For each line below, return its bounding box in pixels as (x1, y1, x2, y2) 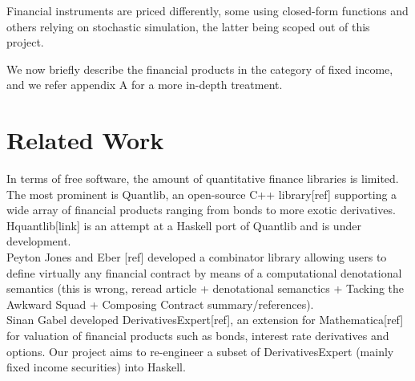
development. (6, 233, 71, 249)
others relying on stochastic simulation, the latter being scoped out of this (6, 18, 370, 34)
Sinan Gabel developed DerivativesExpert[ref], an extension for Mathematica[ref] (6, 311, 404, 328)
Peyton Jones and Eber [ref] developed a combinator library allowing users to (6, 249, 387, 265)
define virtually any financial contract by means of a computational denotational (6, 264, 402, 281)
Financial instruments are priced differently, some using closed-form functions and (6, 2, 409, 18)
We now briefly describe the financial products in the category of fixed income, (6, 60, 393, 77)
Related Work (6, 124, 164, 156)
